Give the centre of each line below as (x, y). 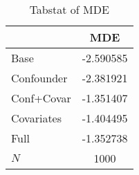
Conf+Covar (41, 98)
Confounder (39, 78)
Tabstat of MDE (69, 9)
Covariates (37, 118)
